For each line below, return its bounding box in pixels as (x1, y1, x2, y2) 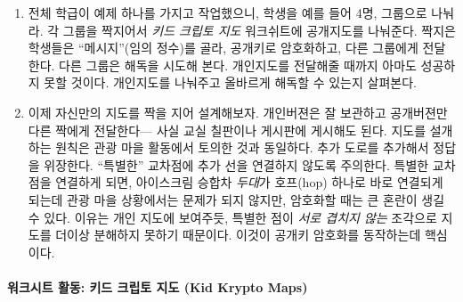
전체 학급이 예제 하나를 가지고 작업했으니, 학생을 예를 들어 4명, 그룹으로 (28, 4, 427, 21)
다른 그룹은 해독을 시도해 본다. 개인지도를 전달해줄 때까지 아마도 (59, 55, 417, 74)
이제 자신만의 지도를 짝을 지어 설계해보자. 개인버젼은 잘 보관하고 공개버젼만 (28, 102, 448, 121)
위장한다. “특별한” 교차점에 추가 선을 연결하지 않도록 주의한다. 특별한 (44, 155, 429, 174)
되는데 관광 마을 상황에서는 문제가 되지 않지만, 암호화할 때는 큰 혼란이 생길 (28, 190, 445, 208)
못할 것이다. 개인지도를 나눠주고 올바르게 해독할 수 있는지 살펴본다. (44, 73, 417, 92)
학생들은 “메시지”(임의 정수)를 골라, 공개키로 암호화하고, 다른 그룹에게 (28, 38, 418, 57)
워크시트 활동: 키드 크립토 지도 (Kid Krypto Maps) (7, 277, 308, 296)
